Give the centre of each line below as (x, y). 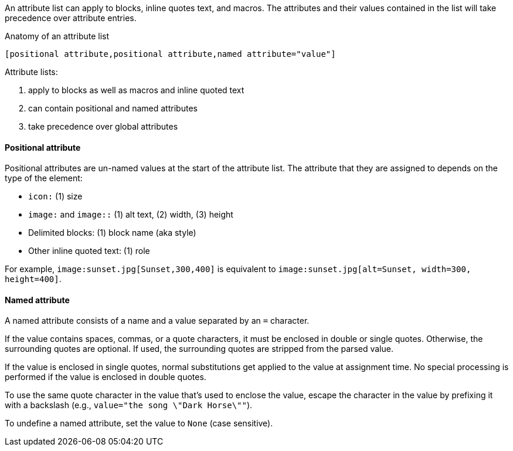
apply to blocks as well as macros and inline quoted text (136, 90)
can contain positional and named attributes (113, 108)
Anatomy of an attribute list (57, 36)
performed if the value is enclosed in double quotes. (106, 377)
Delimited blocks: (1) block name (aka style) (112, 233)
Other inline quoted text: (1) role (89, 251)
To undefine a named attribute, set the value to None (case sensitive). (139, 423)
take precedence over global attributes (103, 126)
